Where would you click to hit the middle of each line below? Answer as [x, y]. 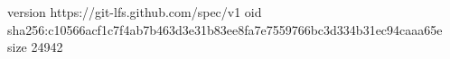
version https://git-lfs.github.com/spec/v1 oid [135, 12]
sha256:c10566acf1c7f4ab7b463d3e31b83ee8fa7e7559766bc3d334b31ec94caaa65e [225, 29]
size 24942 [35, 47]
